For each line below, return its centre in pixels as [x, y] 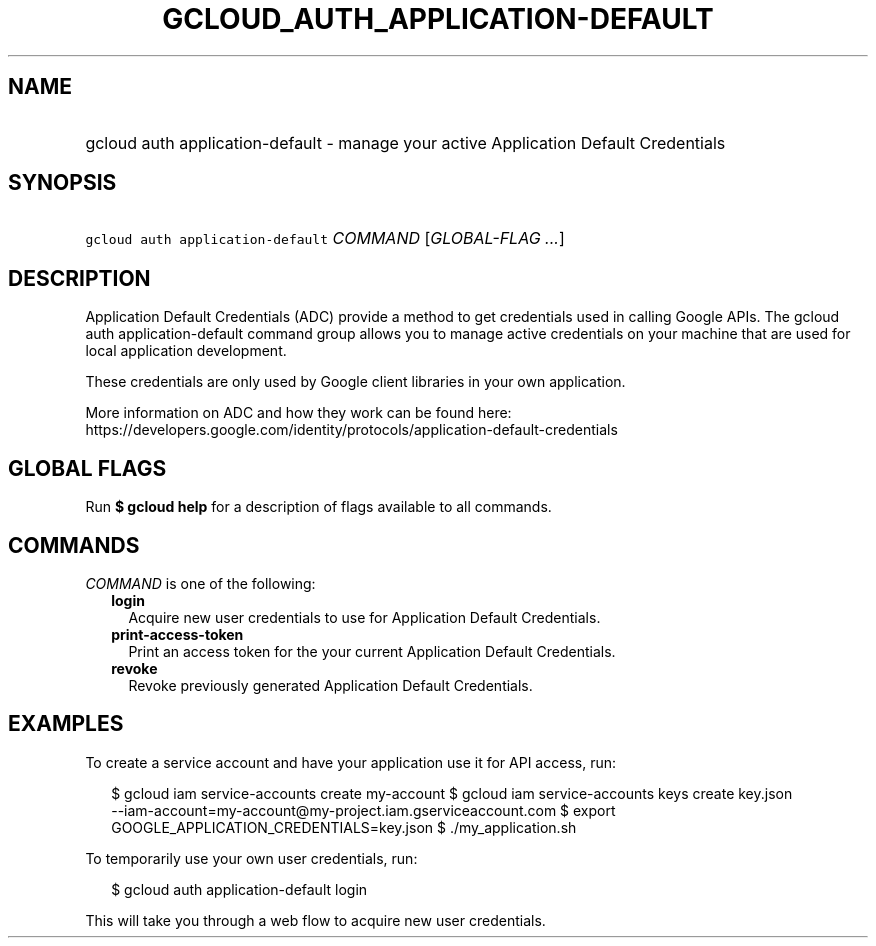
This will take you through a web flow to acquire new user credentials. [315, 920]
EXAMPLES [66, 724]
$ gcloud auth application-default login [239, 889]
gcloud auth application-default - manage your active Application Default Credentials [405, 142]
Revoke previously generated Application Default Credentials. [330, 685]
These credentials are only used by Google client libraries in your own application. [355, 382]
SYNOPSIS [62, 183]
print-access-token [177, 634]
